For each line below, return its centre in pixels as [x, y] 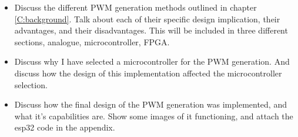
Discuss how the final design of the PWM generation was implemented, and [150, 104]
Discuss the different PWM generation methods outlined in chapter [135, 7]
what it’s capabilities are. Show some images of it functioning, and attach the [154, 116]
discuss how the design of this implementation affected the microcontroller [148, 73]
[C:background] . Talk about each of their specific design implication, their [147, 19]
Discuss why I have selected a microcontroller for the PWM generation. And [152, 61]
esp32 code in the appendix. [65, 127]
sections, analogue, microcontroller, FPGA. [92, 41]
